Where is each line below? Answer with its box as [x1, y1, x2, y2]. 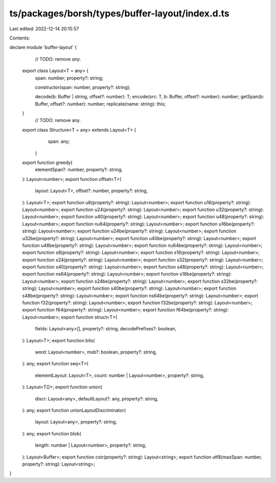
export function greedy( [22, 159, 73, 166]
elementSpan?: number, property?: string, [35, 166, 123, 173]
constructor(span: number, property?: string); [35, 84, 131, 90]
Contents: [9, 35, 30, 41]
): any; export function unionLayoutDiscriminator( [22, 407, 126, 413]
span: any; [48, 138, 70, 144]
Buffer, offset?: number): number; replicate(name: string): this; [35, 100, 166, 107]
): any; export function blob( [22, 430, 81, 436]
